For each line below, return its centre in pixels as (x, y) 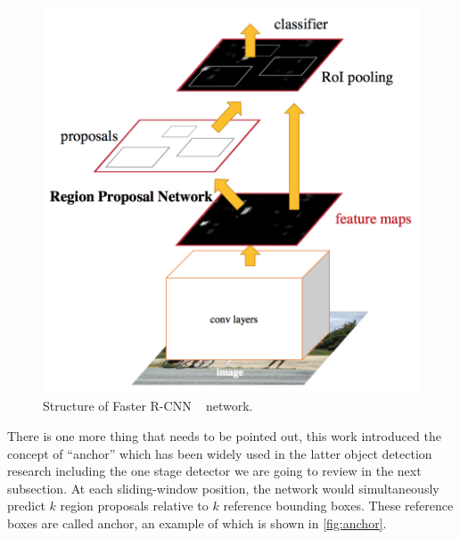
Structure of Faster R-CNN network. (148, 406)
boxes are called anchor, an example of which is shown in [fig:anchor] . (197, 523)
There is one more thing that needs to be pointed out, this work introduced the (224, 435)
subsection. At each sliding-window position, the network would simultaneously (223, 488)
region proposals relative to (134, 506)
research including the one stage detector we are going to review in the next (214, 471)
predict (26, 506)
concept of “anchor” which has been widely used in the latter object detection (220, 453)
